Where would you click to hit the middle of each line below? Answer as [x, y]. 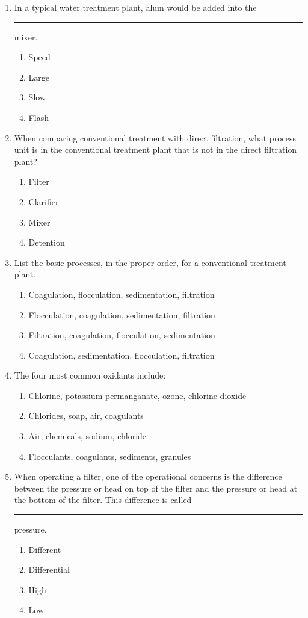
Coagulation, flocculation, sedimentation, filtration [122, 294]
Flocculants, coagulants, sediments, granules [110, 456]
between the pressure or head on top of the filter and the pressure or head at [156, 488]
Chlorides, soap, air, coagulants [86, 416]
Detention [47, 242]
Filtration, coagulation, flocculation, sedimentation [122, 335]
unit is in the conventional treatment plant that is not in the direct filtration [156, 150]
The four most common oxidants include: [90, 375]
